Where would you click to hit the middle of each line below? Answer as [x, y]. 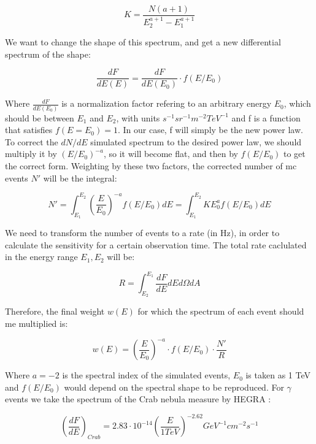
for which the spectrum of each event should [221, 311]
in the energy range [41, 257]
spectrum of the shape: [48, 54]
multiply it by [31, 154]
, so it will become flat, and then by [171, 154]
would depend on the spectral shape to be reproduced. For [174, 387]
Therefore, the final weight [55, 311]
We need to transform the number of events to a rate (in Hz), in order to [142, 232]
